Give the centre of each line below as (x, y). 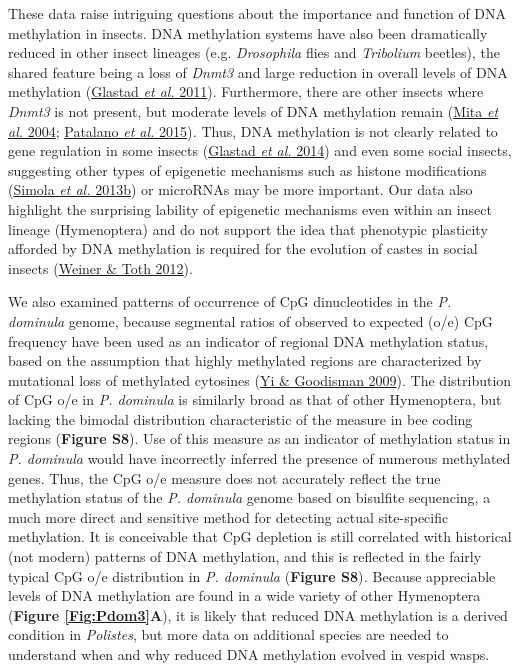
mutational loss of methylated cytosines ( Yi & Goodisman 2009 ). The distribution (260, 379)
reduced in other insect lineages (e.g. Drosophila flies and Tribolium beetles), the (254, 52)
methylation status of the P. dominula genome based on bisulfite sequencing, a (249, 497)
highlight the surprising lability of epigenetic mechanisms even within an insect (250, 208)
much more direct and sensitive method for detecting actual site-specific (228, 516)
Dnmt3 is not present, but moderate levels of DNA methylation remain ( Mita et (253, 110)
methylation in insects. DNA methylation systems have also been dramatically (248, 32)
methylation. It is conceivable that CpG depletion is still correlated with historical (260, 536)
